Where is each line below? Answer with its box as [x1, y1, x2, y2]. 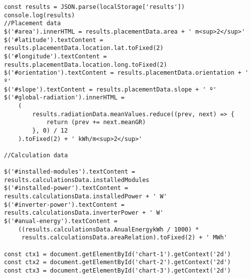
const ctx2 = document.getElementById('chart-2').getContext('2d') [4, 259, 231, 266]
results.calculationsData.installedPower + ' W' [4, 193, 167, 200]
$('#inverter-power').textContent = [4, 201, 125, 208]
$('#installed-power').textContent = [4, 185, 128, 192]
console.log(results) [4, 11, 75, 19]
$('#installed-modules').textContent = [4, 168, 135, 176]
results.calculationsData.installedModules [4, 176, 150, 184]
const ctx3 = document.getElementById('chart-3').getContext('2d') [4, 267, 231, 274]
